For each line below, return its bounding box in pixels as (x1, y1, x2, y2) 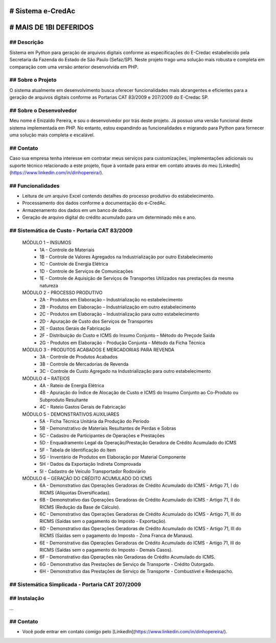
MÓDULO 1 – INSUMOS (22, 240, 72, 246)
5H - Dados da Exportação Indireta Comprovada (39, 461, 142, 467)
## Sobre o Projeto (9, 77, 57, 84)
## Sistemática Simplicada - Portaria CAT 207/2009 (9, 581, 142, 588)
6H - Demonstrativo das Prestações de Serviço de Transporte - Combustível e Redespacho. (39, 568, 234, 575)
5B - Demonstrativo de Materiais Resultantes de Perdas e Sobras (39, 425, 176, 432)
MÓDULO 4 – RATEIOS (22, 375, 70, 382)
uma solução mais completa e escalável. (9, 132, 95, 138)
